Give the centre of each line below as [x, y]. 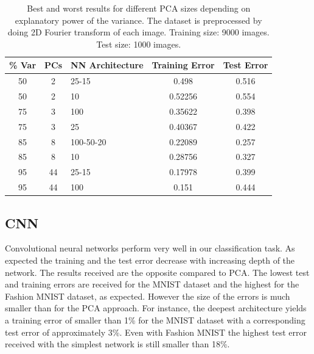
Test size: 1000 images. [139, 44]
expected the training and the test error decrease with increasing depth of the [150, 260]
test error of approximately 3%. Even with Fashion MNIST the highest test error [156, 332]
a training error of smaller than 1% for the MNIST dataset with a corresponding [155, 320]
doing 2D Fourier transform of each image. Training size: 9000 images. [138, 32]
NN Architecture [107, 65]
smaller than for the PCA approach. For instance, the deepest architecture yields [156, 308]
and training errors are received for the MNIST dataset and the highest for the [152, 284]
